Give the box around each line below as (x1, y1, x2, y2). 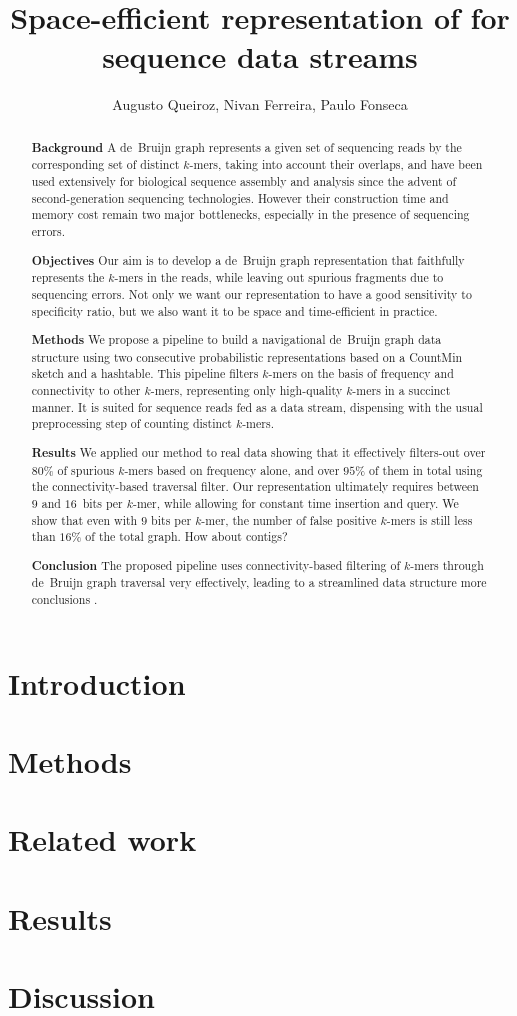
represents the (31, 269, 105, 286)
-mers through (410, 556, 484, 573)
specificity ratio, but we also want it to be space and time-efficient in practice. (31, 302, 438, 319)
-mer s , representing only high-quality (150, 382, 343, 399)
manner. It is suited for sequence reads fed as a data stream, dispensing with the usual (31, 398, 483, 415)
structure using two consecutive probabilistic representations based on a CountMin (31, 348, 463, 365)
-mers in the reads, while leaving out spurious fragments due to (114, 269, 444, 286)
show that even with (31, 511, 138, 528)
